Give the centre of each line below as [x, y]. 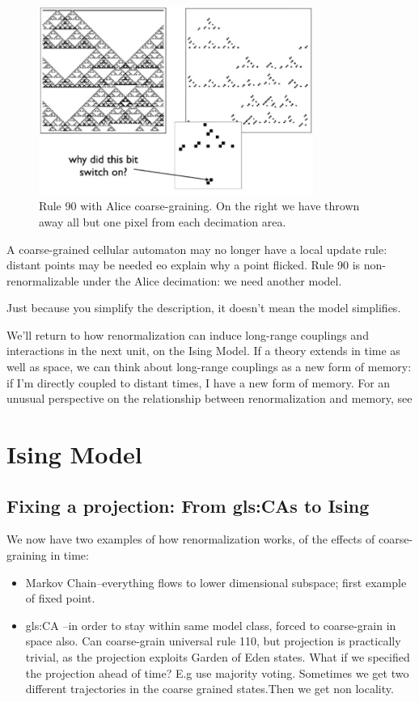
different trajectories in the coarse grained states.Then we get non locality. [209, 689]
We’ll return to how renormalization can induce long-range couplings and [188, 334]
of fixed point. [60, 598]
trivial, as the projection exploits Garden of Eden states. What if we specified [218, 657]
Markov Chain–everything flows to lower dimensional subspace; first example [216, 582]
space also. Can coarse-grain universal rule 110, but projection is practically [213, 641]
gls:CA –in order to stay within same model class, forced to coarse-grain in [211, 625]
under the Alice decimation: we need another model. [212, 280]
